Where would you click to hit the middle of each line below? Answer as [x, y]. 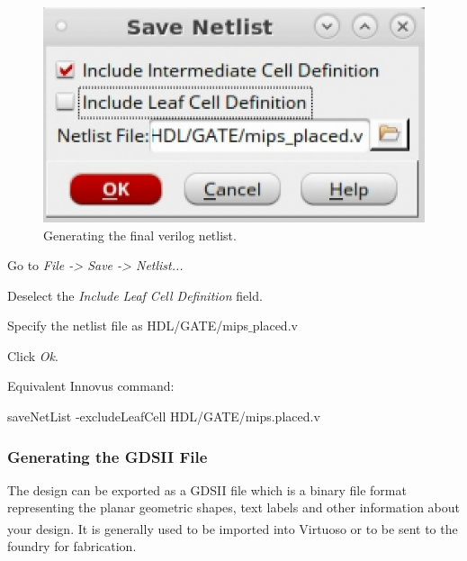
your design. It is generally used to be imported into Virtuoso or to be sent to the [233, 528]
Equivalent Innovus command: [91, 386]
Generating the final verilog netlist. [140, 235]
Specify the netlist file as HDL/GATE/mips [128, 326]
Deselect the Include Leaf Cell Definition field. [135, 295]
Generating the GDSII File [108, 456]
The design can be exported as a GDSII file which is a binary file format [207, 489]
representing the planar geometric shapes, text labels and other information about [234, 507]
